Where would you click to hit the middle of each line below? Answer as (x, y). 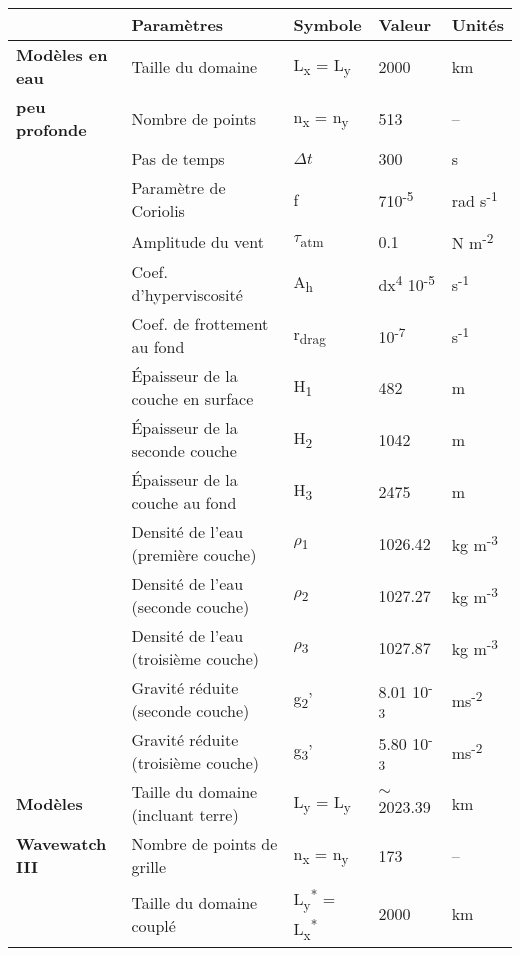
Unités (477, 24)
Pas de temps (178, 158)
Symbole (327, 24)
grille (149, 867)
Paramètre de (178, 187)
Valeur (405, 24)
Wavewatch (61, 844)
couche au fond (184, 503)
